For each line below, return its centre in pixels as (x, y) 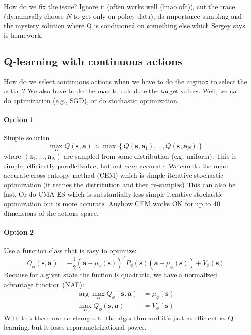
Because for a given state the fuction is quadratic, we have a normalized (111, 275)
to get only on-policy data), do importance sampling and (158, 16)
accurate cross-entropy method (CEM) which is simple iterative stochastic (114, 175)
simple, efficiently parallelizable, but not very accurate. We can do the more (116, 165)
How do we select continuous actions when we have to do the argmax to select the (125, 81)
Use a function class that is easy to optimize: (70, 250)
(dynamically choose (34, 16)
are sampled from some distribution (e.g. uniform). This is (150, 156)
